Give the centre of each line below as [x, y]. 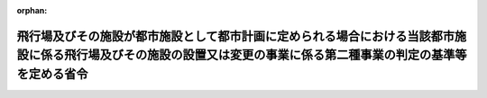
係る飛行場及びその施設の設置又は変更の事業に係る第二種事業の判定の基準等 [253, 55]
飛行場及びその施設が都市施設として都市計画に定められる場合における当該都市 [236, 36]
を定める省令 [52, 74]
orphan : [32, 10]
